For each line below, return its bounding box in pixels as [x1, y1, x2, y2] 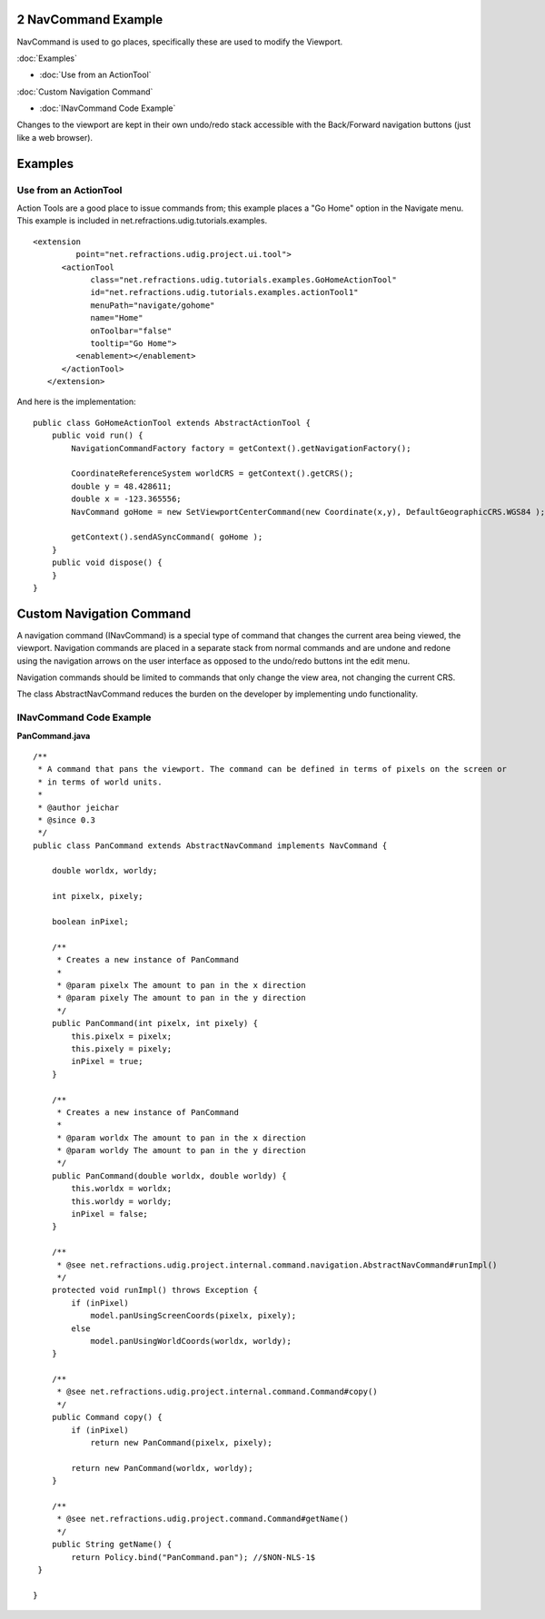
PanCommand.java [16, 730, 91, 741]
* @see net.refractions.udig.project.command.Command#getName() [56, 1514, 350, 1525]
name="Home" [90, 313, 144, 323]
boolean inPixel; [51, 917, 129, 927]
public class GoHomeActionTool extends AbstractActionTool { [33, 418, 311, 428]
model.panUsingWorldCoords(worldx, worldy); [90, 1336, 292, 1346]
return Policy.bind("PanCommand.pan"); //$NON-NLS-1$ [71, 1552, 316, 1562]
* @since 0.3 [37, 814, 95, 825]
